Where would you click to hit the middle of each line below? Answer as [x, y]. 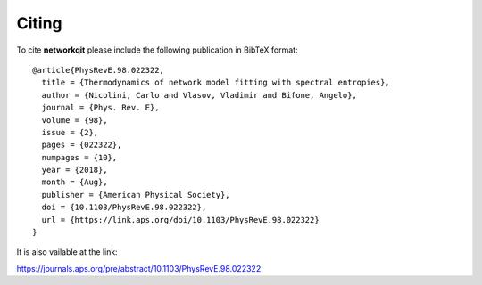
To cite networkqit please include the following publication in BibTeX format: [157, 50]
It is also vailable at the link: [67, 252]
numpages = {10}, [79, 157]
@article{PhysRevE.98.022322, [99, 70]
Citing [39, 23]
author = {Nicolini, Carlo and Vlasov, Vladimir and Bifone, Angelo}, [199, 95]
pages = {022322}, [82, 145]
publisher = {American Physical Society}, [136, 195]
